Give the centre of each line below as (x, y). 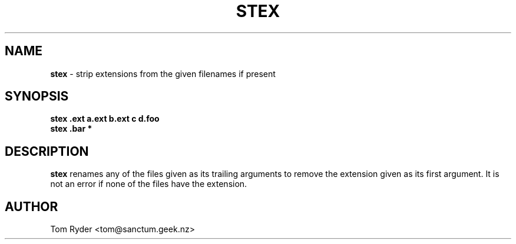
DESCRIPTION (47, 151)
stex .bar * (71, 129)
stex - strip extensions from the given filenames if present (163, 73)
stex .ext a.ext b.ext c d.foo (105, 119)
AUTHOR (32, 206)
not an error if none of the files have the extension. (149, 184)
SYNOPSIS (37, 96)
